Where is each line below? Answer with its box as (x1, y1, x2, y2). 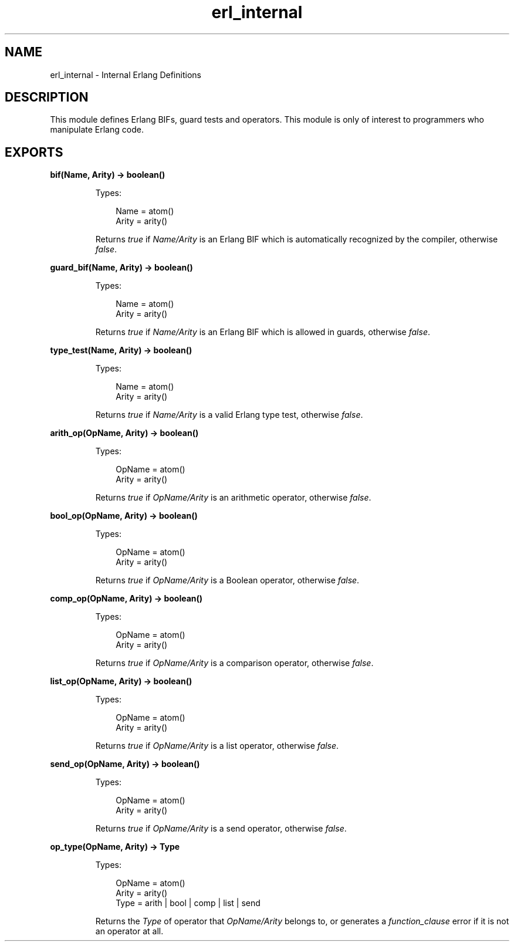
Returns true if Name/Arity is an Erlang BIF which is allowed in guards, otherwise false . (95, 327, 431, 337)
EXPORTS (5, 144, 63, 160)
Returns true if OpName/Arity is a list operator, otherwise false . (95, 741, 339, 751)
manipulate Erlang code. (50, 124, 144, 135)
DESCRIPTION (5, 90, 89, 105)
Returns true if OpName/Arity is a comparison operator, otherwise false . (95, 658, 374, 668)
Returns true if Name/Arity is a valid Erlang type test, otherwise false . (95, 410, 363, 420)
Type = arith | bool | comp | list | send (116, 898, 261, 908)
